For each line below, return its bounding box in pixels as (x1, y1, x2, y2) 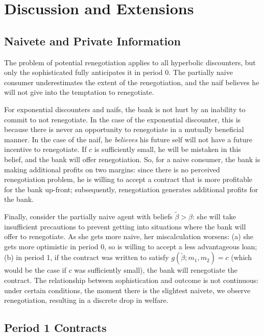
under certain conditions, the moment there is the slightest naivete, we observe (4, 285, 251, 295)
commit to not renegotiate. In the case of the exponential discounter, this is (4, 114, 241, 124)
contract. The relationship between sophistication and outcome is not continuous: (4, 275, 259, 286)
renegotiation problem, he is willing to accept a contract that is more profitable (4, 174, 253, 185)
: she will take (193, 211, 236, 222)
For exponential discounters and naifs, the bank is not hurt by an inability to (4, 104, 246, 114)
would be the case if (4, 265, 66, 275)
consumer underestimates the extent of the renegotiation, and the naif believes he (4, 76, 259, 87)
